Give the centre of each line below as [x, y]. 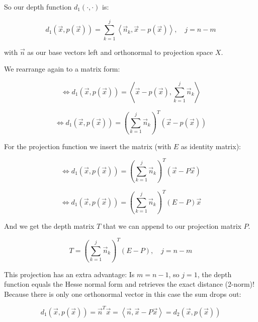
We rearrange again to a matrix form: [62, 69]
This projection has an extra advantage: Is [69, 274]
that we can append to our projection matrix [172, 226]
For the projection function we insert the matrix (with [88, 146]
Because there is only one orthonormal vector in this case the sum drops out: [123, 294]
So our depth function [38, 7]
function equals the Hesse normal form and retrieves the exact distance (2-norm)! [129, 284]
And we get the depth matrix [49, 226]
